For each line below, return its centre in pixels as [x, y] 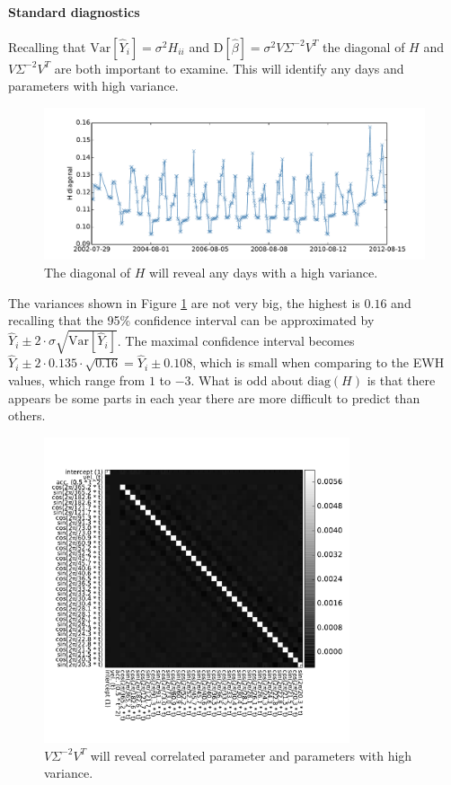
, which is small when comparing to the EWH [318, 362]
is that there [401, 380]
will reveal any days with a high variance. [264, 272]
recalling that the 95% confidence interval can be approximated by [191, 320]
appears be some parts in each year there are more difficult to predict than [214, 397]
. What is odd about [247, 380]
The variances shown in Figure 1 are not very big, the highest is [184, 302]
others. [27, 415]
